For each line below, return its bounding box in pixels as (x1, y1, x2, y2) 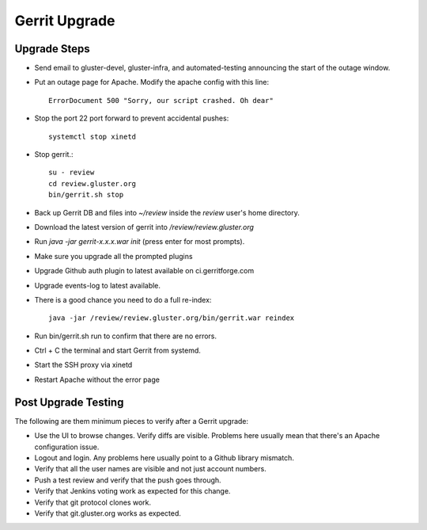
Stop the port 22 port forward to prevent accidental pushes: (34, 113, 229, 123)
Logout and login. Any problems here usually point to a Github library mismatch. (34, 452, 294, 463)
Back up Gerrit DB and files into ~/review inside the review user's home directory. (34, 208, 300, 217)
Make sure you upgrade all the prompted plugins (34, 251, 193, 261)
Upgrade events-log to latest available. (34, 280, 161, 290)
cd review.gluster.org (48, 179, 137, 188)
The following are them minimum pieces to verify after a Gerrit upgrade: (14, 416, 249, 425)
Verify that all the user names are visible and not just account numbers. (34, 464, 266, 474)
